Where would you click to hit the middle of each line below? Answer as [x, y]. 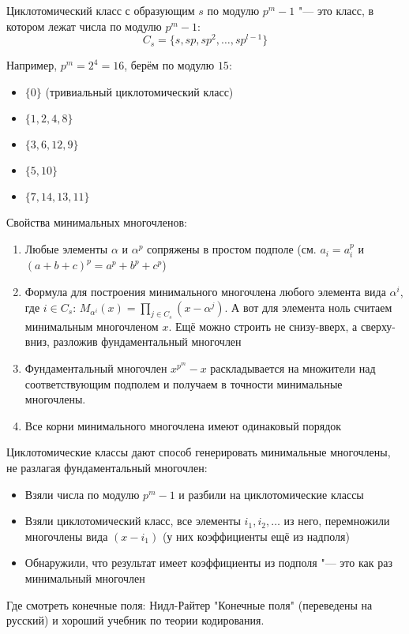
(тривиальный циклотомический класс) [139, 91]
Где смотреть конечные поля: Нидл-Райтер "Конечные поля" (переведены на [189, 604]
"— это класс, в [336, 10]
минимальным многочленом [92, 326]
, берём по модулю [169, 65]
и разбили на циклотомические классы [271, 494]
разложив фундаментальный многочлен [147, 341]
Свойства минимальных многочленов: [97, 222]
